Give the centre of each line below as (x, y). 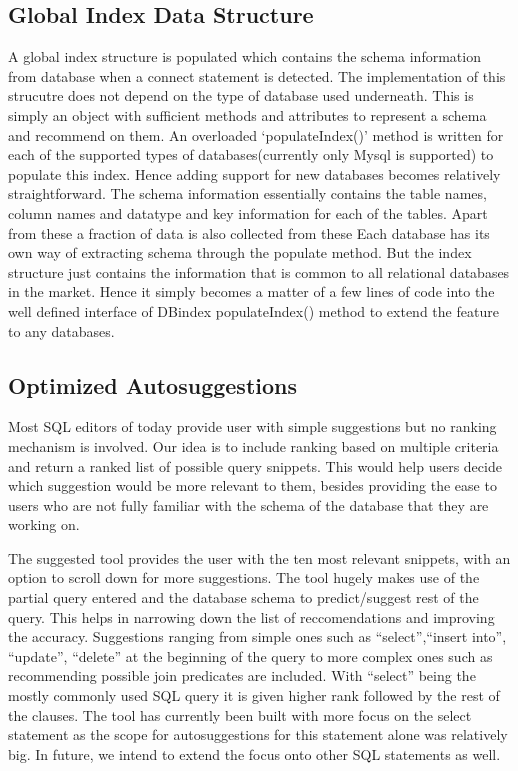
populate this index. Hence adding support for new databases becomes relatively (254, 173)
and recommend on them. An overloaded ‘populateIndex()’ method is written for (256, 134)
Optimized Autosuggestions (153, 384)
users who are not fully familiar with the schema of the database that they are (248, 504)
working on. (44, 524)
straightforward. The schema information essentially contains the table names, (247, 193)
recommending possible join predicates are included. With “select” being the (242, 675)
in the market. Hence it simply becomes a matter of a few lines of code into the (251, 291)
